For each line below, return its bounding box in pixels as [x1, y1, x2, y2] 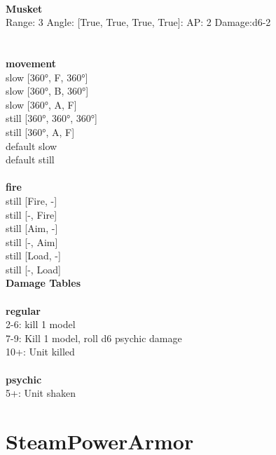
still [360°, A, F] [6, 124, 75, 139]
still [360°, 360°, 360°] [6, 111, 97, 125]
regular [6, 303, 41, 318]
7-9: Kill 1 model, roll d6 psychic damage [6, 330, 182, 345]
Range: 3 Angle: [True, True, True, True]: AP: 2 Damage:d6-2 [6, 15, 271, 29]
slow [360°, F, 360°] [6, 69, 88, 84]
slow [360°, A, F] [6, 97, 77, 111]
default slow [6, 138, 57, 153]
